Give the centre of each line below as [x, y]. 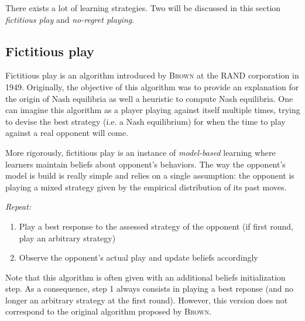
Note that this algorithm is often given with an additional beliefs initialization [145, 277]
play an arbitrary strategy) [67, 238]
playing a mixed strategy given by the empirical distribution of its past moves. [146, 187]
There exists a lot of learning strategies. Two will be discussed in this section [143, 8]
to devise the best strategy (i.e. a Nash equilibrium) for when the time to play [145, 121]
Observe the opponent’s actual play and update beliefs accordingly [138, 257]
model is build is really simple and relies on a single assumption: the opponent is [150, 175]
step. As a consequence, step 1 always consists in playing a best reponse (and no [149, 288]
